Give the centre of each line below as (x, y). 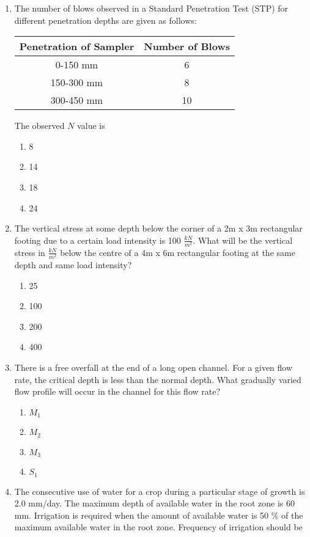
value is (91, 126)
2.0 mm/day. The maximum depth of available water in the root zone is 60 (155, 503)
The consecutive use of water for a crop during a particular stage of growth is (160, 491)
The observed (39, 126)
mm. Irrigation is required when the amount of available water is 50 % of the (159, 515)
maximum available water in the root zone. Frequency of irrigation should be (158, 527)
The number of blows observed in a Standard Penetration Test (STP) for (151, 8)
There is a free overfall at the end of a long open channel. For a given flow (153, 367)
